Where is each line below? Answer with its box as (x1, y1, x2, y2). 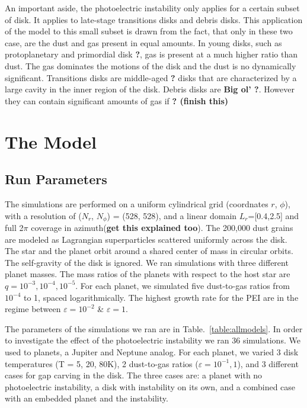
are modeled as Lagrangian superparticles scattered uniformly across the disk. (5, 233, 287, 245)
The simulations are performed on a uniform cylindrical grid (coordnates (5, 197, 268, 210)
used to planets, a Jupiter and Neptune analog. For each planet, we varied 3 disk (5, 345, 299, 358)
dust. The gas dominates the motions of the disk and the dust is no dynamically (5, 59, 296, 72)
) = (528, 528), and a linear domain (107, 209, 237, 221)
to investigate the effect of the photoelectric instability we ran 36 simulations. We (5, 334, 300, 346)
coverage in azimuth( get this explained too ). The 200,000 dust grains (31, 221, 293, 233)
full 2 (5, 221, 24, 233)
